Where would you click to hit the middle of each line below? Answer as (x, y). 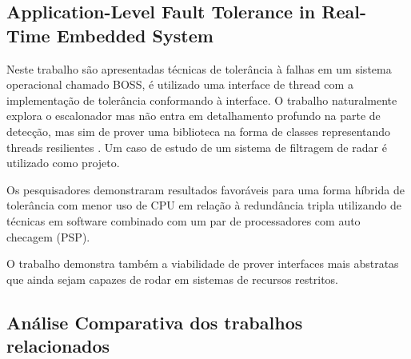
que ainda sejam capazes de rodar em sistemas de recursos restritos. (173, 279)
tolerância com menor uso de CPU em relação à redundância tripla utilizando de (204, 205)
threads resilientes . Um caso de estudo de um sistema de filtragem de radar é (197, 147)
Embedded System (135, 35)
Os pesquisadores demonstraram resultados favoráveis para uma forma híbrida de (205, 189)
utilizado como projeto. (63, 163)
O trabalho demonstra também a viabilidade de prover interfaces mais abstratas (203, 263)
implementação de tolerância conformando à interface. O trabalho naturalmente (202, 100)
